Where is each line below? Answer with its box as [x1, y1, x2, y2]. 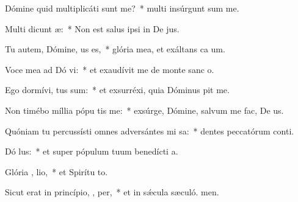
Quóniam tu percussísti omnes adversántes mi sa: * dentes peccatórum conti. [5, 124, 294, 137]
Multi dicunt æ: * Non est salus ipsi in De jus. [5, 22, 180, 35]
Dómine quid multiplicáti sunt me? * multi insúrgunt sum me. [5, 2, 239, 14]
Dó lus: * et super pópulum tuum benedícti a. [5, 145, 178, 158]
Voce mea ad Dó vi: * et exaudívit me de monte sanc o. [5, 63, 214, 75]
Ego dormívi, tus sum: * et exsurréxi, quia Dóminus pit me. [5, 83, 230, 96]
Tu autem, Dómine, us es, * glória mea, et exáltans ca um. [5, 43, 225, 55]
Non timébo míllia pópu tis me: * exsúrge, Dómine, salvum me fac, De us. [5, 103, 284, 116]
